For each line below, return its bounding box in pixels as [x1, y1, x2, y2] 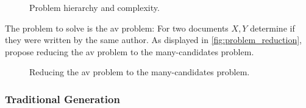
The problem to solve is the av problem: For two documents [5, 21, 229, 34]
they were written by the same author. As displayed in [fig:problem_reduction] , [5, 33, 302, 46]
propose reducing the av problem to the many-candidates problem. [5, 45, 254, 58]
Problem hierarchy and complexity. [29, 1, 160, 13]
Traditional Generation [5, 91, 120, 106]
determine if [250, 21, 295, 34]
